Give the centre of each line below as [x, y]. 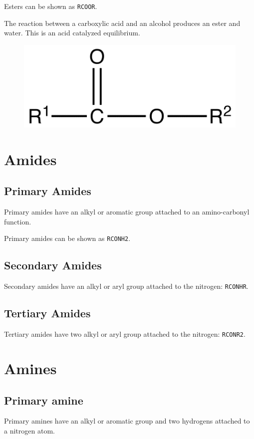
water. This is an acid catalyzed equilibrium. [72, 33]
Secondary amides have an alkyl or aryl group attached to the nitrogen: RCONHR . [126, 286]
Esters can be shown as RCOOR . [51, 6]
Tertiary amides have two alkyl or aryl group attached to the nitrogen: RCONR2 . [125, 334]
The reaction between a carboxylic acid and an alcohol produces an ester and [122, 23]
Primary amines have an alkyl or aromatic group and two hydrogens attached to [127, 421]
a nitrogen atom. [29, 430]
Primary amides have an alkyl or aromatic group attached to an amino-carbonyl [127, 212]
